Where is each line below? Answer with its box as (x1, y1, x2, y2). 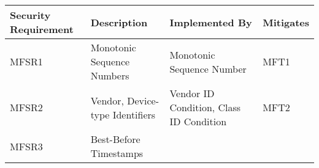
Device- (127, 93, 159, 108)
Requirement (10, 22, 74, 36)
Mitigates (263, 15, 309, 29)
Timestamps (90, 146, 144, 160)
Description (90, 15, 148, 29)
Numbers (90, 68, 129, 82)
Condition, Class (169, 100, 241, 114)
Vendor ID (169, 86, 215, 100)
